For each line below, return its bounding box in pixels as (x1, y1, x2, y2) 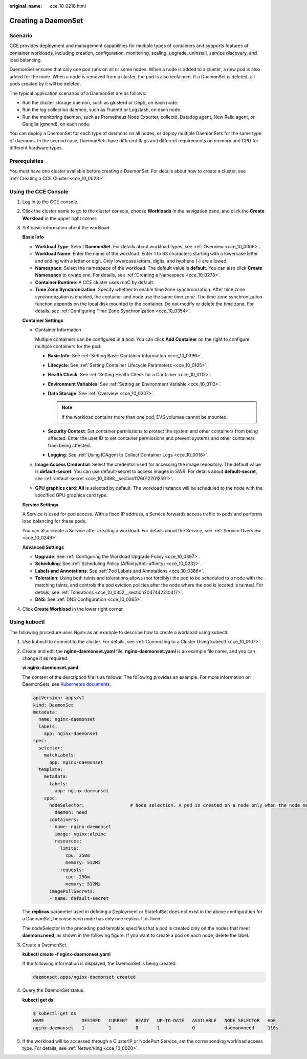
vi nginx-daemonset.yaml (22, 664, 79, 671)
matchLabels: (43, 752, 77, 758)
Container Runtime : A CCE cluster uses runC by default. (35, 279, 155, 285)
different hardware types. (9, 145, 63, 151)
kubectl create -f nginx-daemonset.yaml (22, 951, 111, 957)
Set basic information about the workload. (22, 225, 111, 231)
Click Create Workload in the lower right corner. (22, 606, 124, 612)
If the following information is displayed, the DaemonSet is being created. (22, 960, 177, 967)
